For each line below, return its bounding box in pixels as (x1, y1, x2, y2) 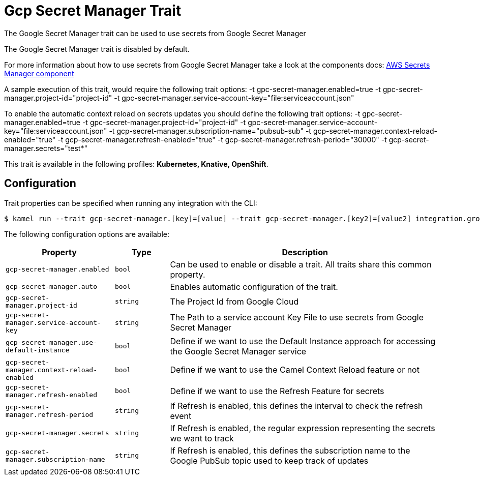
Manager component (4, 69, 74, 78)
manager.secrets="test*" (4, 143, 87, 153)
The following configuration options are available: (4, 229, 170, 238)
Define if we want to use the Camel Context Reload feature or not (170, 365, 419, 375)
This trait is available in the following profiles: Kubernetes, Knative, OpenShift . (4, 159, 268, 168)
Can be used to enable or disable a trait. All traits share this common (170, 259, 432, 269)
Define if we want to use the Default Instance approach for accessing (170, 336, 436, 346)
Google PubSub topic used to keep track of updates (170, 455, 369, 466)
